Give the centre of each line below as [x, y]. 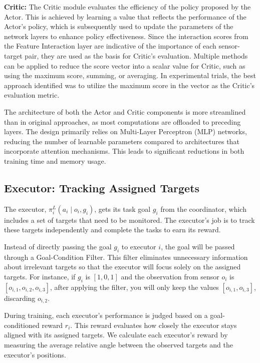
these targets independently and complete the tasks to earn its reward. [112, 230]
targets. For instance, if [40, 276]
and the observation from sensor [170, 276]
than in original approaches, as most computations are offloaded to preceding [122, 121]
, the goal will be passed [198, 246]
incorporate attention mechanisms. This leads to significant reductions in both [124, 151]
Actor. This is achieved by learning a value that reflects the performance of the [125, 16]
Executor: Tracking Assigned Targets [102, 188]
